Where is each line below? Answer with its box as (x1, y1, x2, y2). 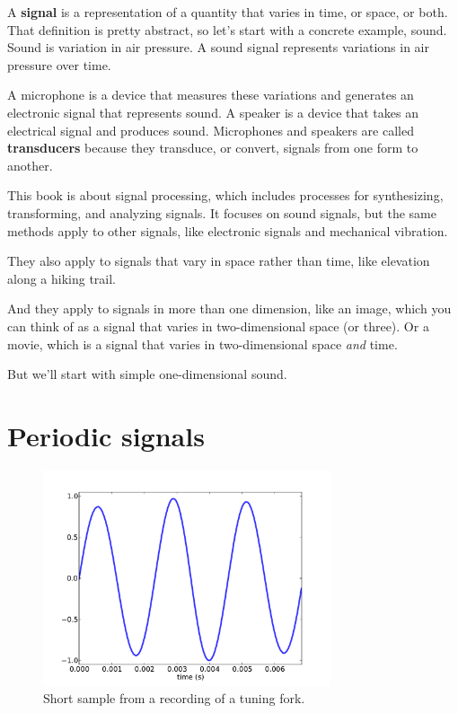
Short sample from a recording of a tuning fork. (43, 689, 305, 708)
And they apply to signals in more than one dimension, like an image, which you (7, 299, 452, 318)
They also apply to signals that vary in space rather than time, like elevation (7, 251, 430, 270)
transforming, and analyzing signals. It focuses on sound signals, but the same (7, 203, 436, 222)
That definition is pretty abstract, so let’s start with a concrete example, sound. (7, 20, 447, 39)
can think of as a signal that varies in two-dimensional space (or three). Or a (7, 316, 429, 335)
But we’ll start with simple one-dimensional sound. (7, 365, 287, 383)
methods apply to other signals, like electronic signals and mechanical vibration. (7, 221, 448, 240)
